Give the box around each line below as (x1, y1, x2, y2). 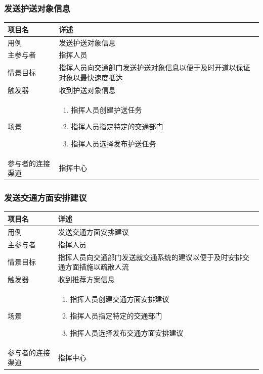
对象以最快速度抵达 (59, 72, 123, 82)
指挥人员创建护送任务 (71, 104, 142, 115)
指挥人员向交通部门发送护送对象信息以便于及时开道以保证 (59, 62, 250, 73)
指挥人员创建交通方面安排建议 (70, 293, 169, 304)
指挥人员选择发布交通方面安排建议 (70, 327, 184, 338)
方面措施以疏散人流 (65, 261, 129, 272)
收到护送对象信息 (59, 84, 116, 95)
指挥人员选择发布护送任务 (71, 138, 156, 148)
